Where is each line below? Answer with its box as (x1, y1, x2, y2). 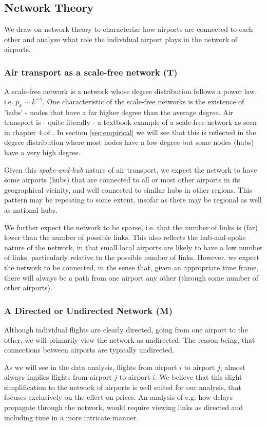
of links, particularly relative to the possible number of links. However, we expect (4, 252, 260, 263)
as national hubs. (4, 204, 58, 215)
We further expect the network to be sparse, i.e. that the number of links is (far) (4, 221, 258, 232)
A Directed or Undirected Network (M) (4, 304, 173, 317)
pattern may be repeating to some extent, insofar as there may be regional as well (4, 194, 262, 205)
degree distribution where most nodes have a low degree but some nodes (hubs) (4, 137, 254, 147)
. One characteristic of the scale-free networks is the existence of (42, 96, 244, 106)
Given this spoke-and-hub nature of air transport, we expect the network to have (4, 164, 257, 175)
